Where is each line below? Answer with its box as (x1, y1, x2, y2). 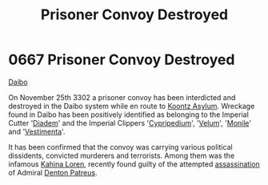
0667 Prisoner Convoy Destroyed (8, 50, 235, 69)
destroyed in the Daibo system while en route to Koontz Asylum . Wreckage (8, 101, 255, 111)
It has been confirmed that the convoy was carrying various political (8, 142, 234, 151)
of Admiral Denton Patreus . (8, 167, 98, 177)
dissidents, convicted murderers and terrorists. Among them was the (8, 151, 235, 160)
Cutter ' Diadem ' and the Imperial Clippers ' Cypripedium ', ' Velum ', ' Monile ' (8, 118, 252, 127)
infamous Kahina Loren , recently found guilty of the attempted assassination (8, 159, 260, 169)
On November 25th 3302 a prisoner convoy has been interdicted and (8, 92, 236, 102)
